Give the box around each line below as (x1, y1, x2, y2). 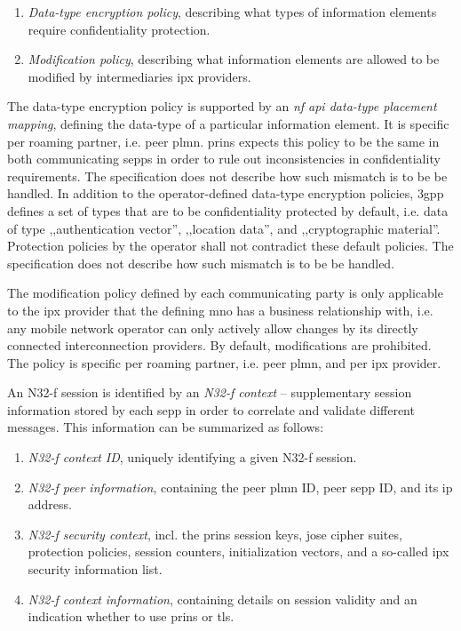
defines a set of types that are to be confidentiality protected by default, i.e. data (7, 201, 449, 220)
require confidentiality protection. (28, 20, 211, 38)
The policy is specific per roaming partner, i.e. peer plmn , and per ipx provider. (7, 353, 441, 371)
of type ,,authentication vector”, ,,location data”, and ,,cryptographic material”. (7, 219, 441, 237)
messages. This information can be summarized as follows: (7, 418, 324, 436)
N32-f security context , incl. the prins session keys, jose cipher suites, (28, 524, 402, 543)
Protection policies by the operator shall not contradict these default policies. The (7, 236, 454, 255)
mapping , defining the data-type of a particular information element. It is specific (7, 114, 449, 132)
